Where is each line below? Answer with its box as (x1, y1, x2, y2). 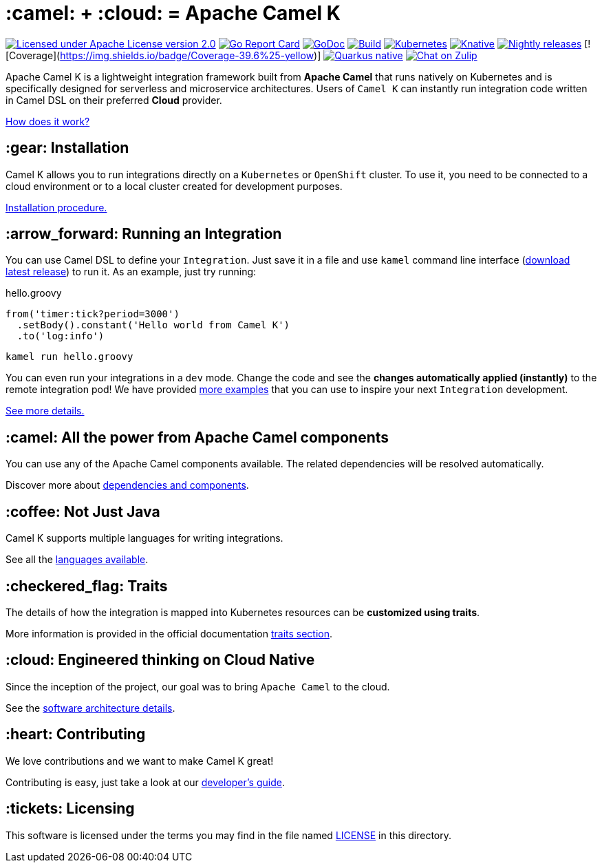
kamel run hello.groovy (6, 351, 133, 363)
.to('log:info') (17, 330, 105, 342)
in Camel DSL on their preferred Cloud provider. (6, 94, 222, 106)
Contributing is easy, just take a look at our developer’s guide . (6, 776, 285, 788)
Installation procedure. (6, 201, 107, 213)
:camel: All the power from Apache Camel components (6, 428, 389, 446)
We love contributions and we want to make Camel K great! (6, 754, 274, 767)
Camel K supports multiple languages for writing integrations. (6, 532, 283, 544)
